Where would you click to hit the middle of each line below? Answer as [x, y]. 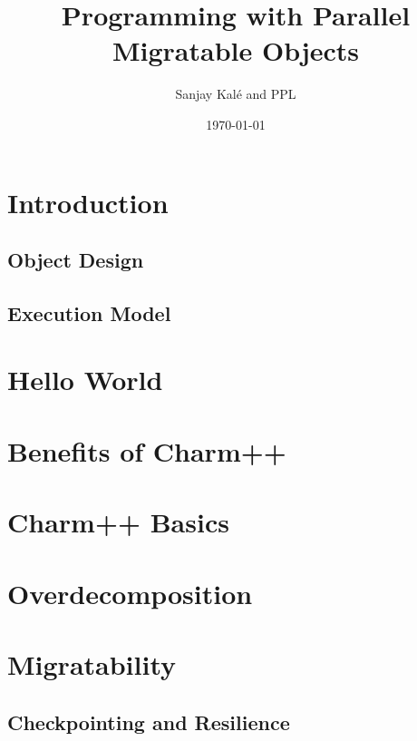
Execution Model [89, 312]
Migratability [92, 663]
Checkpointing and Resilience [149, 721]
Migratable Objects [236, 50]
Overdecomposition [130, 593]
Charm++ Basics [118, 522]
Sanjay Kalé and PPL [236, 94]
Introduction [88, 202]
